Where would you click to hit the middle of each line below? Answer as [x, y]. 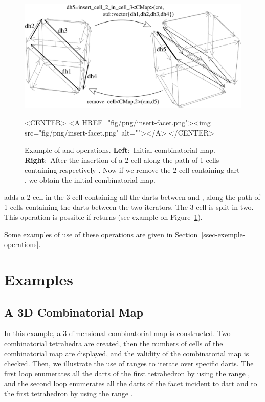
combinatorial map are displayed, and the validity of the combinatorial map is [127, 353]
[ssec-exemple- [223, 234]
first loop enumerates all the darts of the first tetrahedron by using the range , [127, 373]
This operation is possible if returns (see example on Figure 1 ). [103, 217]
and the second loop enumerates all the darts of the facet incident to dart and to [131, 383]
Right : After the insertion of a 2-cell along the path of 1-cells [122, 160]
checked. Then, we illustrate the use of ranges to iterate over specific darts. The [129, 363]
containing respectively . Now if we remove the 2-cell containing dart [132, 170]
